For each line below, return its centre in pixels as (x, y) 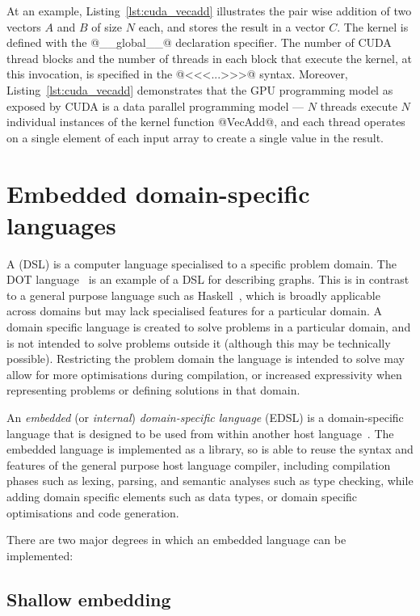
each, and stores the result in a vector (232, 26)
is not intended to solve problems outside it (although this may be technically (199, 342)
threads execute (359, 105)
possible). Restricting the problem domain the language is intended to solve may (206, 359)
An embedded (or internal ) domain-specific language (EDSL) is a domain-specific (205, 417)
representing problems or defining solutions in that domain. (153, 390)
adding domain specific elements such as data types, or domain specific (182, 496)
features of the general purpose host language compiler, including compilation (199, 464)
